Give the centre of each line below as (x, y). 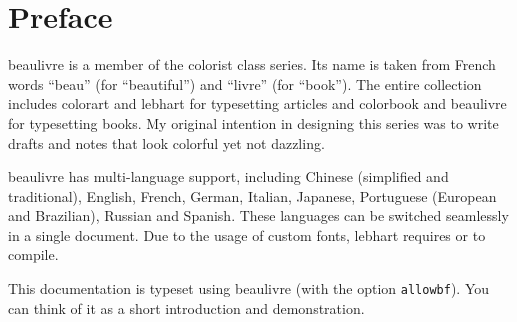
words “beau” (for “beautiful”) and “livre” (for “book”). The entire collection (245, 83)
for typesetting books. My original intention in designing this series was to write (253, 122)
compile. (33, 254)
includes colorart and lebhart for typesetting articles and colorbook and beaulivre (257, 103)
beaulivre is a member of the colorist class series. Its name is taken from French (252, 64)
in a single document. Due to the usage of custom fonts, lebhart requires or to (247, 234)
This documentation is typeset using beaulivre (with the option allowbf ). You (249, 288)
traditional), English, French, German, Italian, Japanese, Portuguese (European (252, 195)
